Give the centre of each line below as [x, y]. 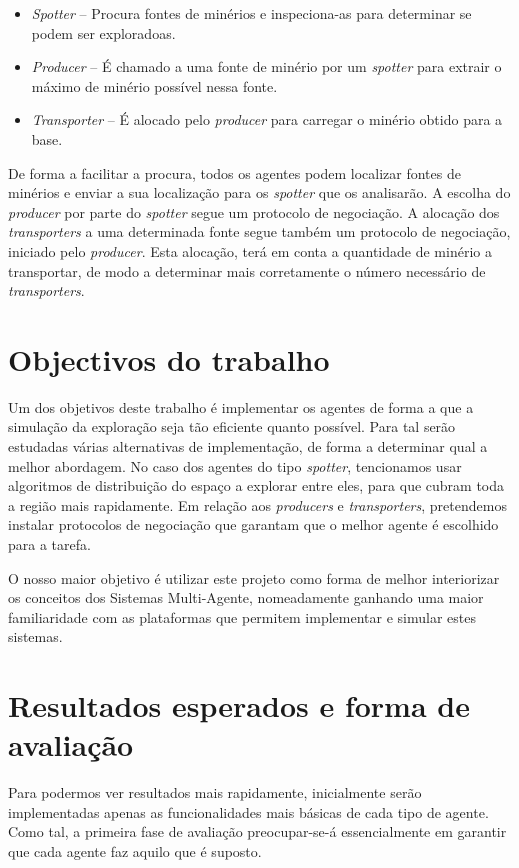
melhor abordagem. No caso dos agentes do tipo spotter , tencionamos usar [235, 465]
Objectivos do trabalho [169, 358]
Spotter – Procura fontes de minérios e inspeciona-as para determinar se [251, 13]
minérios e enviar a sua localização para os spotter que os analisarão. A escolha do [259, 192]
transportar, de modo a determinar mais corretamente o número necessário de [247, 270]
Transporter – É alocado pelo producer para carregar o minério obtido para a [267, 119]
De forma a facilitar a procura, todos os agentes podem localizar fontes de [234, 172]
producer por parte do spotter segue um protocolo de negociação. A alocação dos [254, 211]
